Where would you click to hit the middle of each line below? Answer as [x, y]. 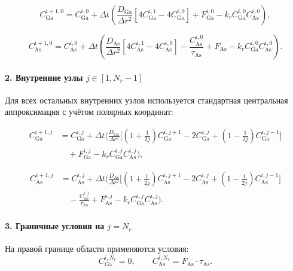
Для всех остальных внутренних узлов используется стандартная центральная [146, 100]
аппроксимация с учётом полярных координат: [89, 112]
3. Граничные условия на [55, 226]
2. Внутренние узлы [44, 77]
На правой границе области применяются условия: [97, 249]
